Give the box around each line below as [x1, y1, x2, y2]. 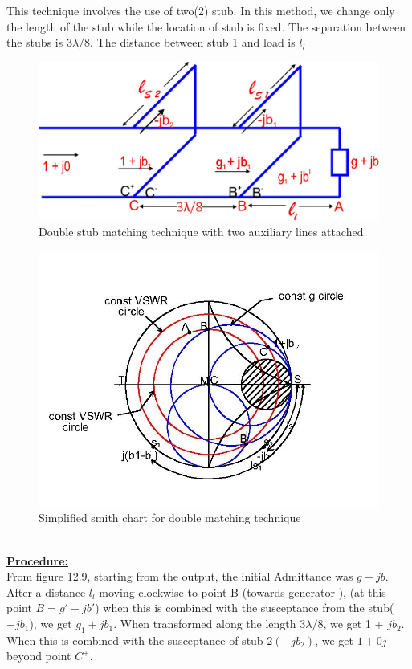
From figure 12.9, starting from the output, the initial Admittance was [6, 568, 353, 585]
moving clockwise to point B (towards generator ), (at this [99, 583, 386, 600]
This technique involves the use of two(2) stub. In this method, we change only [6, 2, 395, 18]
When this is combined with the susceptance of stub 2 [6, 631, 273, 648]
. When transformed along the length [113, 615, 296, 632]
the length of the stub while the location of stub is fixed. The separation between [6, 18, 406, 35]
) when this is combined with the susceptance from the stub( [95, 599, 394, 616]
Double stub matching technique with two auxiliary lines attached [39, 223, 364, 240]
